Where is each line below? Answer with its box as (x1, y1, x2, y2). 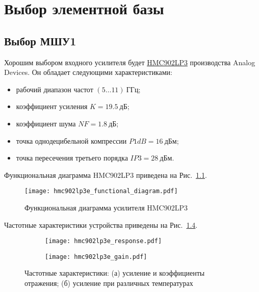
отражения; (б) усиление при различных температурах (24, 278, 193, 288)
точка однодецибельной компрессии (16, 135, 127, 146)
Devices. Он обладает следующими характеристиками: (4, 67, 172, 77)
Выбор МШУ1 (4, 33, 76, 48)
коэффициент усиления (16, 101, 88, 112)
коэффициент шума (16, 118, 76, 128)
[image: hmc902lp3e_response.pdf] (45, 237, 162, 245)
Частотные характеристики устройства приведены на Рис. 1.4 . (4, 219, 198, 230)
